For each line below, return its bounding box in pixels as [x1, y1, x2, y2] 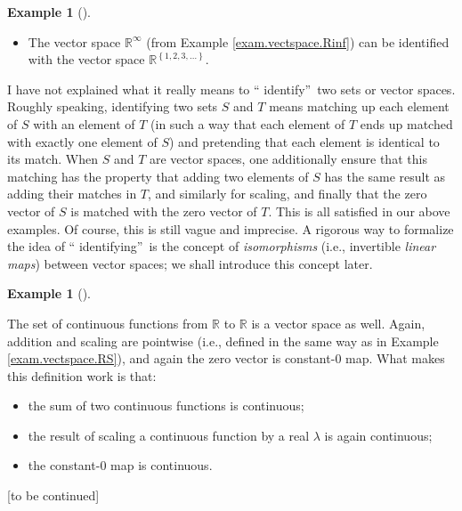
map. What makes [345, 349, 445, 368]
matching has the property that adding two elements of [7, 166, 309, 185]
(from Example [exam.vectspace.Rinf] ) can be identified [146, 32, 450, 51]
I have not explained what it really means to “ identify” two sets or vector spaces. [7, 79, 456, 98]
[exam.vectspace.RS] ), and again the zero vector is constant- [7, 349, 336, 368]
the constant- [28, 456, 101, 474]
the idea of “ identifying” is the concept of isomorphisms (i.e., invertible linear [7, 237, 436, 255]
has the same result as [324, 166, 446, 185]
